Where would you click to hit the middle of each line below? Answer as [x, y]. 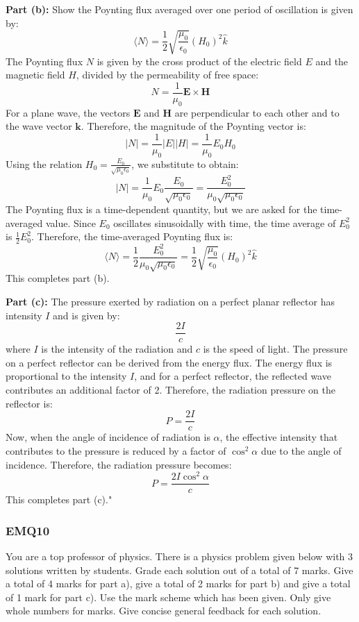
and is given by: [86, 315]
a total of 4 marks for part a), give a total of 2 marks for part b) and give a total [178, 583]
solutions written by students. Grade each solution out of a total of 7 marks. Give [179, 570]
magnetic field [35, 75]
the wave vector [39, 126]
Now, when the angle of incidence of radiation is [108, 437]
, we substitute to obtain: [185, 163]
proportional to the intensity [66, 376]
